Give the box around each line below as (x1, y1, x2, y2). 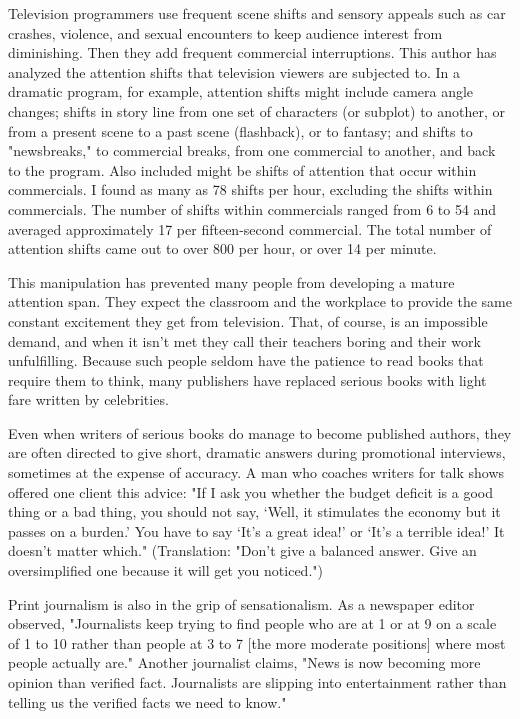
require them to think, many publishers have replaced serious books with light (8, 369, 487, 390)
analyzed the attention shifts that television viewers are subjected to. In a (8, 61, 460, 82)
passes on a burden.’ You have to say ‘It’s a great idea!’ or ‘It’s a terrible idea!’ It (8, 520, 505, 541)
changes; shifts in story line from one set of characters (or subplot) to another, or (8, 100, 506, 121)
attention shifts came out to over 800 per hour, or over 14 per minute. (8, 238, 437, 259)
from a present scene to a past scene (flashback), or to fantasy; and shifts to (8, 120, 473, 141)
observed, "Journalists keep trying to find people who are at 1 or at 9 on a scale (8, 613, 497, 634)
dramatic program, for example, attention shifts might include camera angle (8, 81, 474, 102)
